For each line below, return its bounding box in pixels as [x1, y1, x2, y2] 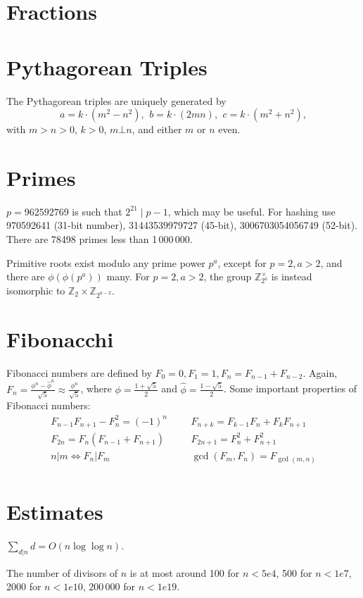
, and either [132, 122, 182, 137]
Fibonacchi [6, 324, 114, 353]
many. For [106, 269, 150, 284]
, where [80, 381, 112, 396]
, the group [203, 269, 252, 284]
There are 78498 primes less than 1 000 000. [6, 232, 193, 246]
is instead [271, 269, 312, 284]
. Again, [302, 365, 338, 380]
